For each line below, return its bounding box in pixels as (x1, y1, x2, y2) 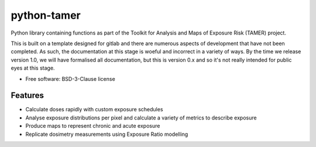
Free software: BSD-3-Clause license (25, 75, 115, 82)
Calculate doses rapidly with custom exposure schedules (25, 106, 163, 113)
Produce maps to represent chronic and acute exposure (25, 122, 160, 129)
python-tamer (11, 9, 81, 22)
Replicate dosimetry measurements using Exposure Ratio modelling (25, 131, 188, 138)
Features (11, 91, 44, 101)
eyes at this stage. (11, 64, 55, 71)
